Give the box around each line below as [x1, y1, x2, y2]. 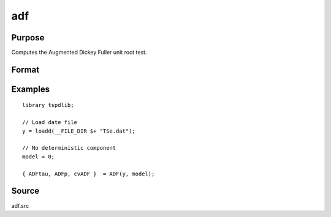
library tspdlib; [22, 101, 74, 109]
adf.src [11, 202, 29, 209]
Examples [11, 84, 50, 94]
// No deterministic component [22, 144, 116, 152]
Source [11, 186, 40, 196]
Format [11, 64, 40, 75]
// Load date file [22, 119, 78, 126]
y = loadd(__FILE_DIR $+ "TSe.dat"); [22, 127, 136, 134]
